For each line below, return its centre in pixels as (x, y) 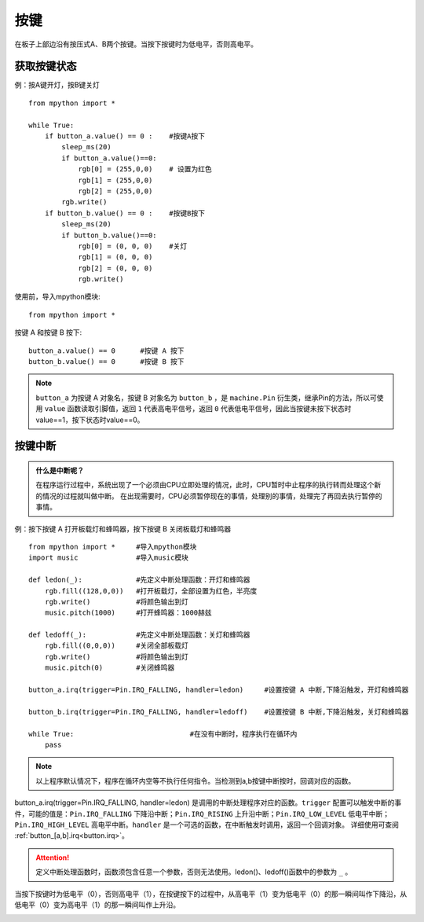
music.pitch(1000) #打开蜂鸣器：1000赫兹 (128, 613)
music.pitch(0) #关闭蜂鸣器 (110, 668)
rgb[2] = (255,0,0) (115, 191)
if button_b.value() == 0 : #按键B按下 (125, 213)
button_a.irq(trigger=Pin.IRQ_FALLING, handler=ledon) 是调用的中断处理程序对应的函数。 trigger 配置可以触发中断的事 (208, 803)
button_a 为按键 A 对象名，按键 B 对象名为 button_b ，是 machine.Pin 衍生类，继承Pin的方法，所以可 (206, 398)
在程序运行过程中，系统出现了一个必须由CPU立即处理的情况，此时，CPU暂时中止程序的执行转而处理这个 (205, 485)
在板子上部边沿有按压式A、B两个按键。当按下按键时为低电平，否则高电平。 (136, 44)
